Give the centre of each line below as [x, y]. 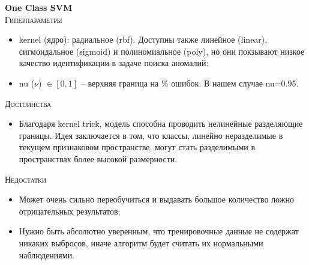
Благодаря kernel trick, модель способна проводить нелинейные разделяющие [161, 123]
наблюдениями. [47, 254]
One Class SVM [39, 7]
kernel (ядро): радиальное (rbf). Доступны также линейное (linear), [143, 39]
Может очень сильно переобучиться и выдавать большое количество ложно [156, 199]
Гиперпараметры [34, 19]
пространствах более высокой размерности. [98, 158]
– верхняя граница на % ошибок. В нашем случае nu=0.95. [190, 83]
